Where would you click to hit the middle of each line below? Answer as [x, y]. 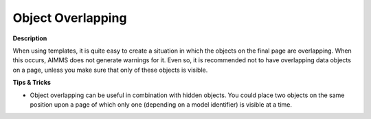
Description [30, 38]
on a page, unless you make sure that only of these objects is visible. [110, 70]
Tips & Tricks [32, 83]
